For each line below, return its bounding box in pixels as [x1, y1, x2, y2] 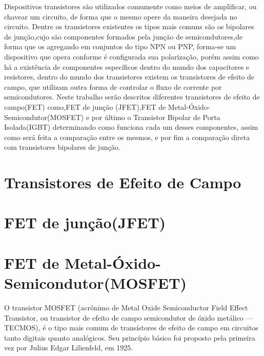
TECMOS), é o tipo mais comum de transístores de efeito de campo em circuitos [4, 322, 258, 333]
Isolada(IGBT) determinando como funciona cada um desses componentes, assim [4, 122, 258, 132]
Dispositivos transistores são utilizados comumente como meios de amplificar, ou [4, 1, 257, 11]
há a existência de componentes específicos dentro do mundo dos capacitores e [4, 61, 250, 72]
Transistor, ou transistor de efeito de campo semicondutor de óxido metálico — [4, 312, 253, 323]
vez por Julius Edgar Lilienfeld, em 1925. [4, 342, 133, 353]
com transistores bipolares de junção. [4, 142, 120, 152]
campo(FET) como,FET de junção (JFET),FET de [4, 101, 166, 112]
